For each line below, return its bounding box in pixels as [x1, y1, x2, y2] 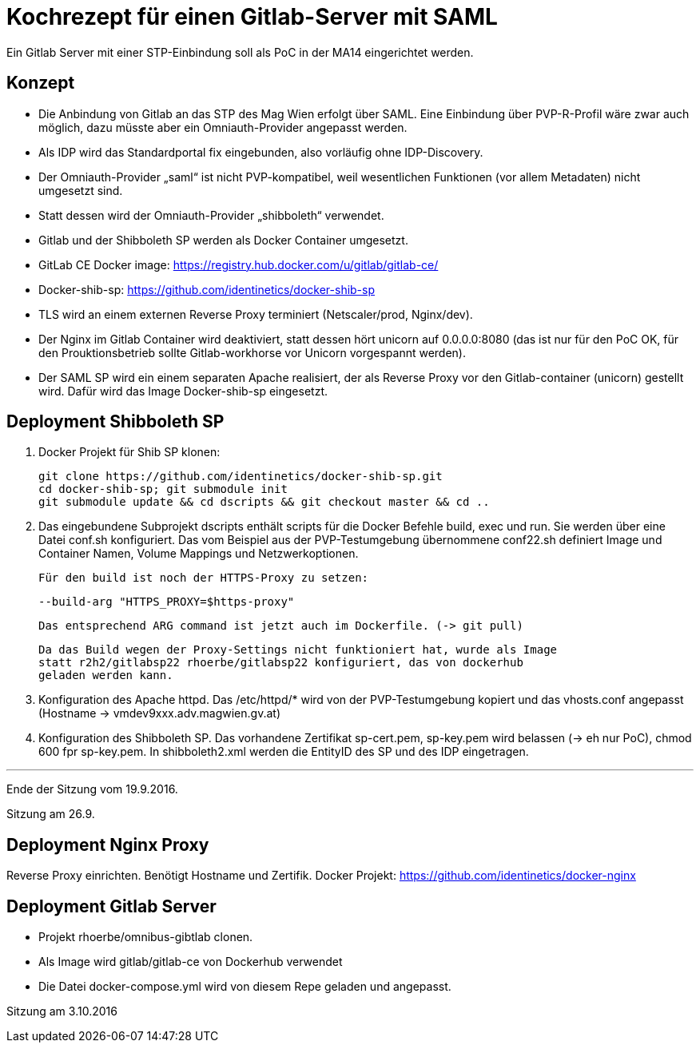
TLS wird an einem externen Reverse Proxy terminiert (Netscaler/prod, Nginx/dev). [38, 307, 473, 321]
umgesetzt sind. [38, 183, 123, 197]
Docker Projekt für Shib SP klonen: [38, 445, 221, 459]
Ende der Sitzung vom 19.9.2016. [6, 782, 178, 797]
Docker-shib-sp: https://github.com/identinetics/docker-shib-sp [38, 282, 376, 296]
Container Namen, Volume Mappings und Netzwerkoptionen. [38, 546, 359, 561]
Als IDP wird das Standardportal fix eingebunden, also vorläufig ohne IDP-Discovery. [38, 145, 483, 159]
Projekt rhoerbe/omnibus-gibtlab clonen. [38, 930, 253, 944]
